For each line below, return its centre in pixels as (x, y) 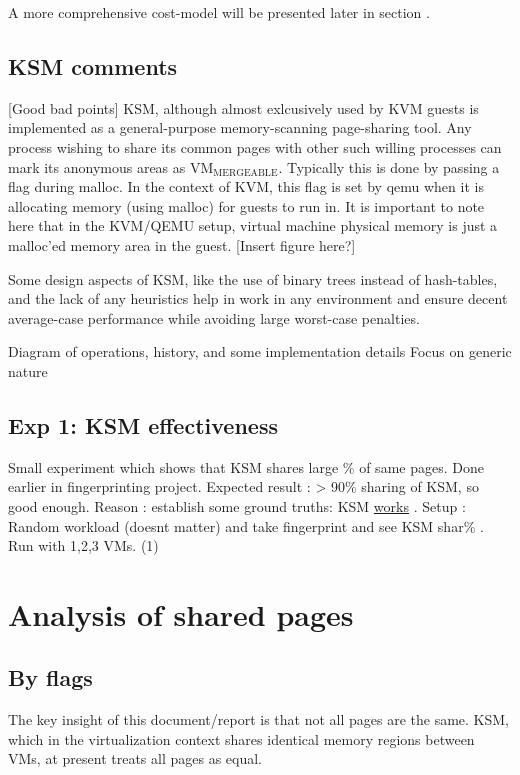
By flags (50, 677)
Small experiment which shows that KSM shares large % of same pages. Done (246, 466)
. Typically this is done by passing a (389, 166)
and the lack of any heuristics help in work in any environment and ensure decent (258, 298)
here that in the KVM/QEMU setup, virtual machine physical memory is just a (253, 225)
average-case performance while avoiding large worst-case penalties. (214, 317)
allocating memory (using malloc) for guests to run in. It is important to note (246, 205)
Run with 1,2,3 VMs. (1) (83, 545)
